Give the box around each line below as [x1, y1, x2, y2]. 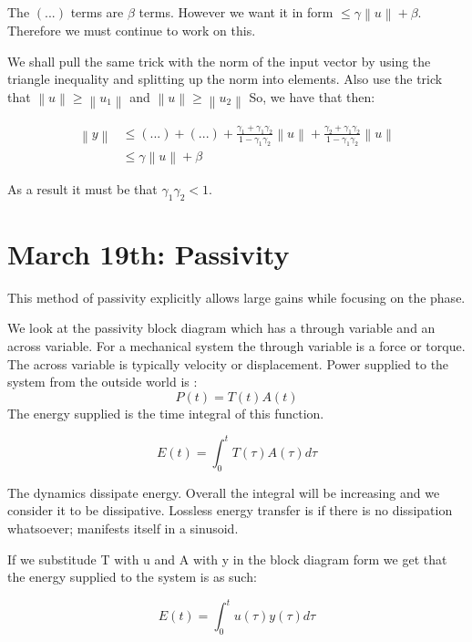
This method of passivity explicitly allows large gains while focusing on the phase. [7, 287, 466, 306]
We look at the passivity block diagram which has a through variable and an [7, 318, 436, 337]
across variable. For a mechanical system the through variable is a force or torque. [7, 337, 466, 356]
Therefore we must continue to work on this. [7, 21, 256, 40]
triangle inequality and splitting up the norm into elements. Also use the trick [7, 69, 443, 88]
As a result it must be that [7, 179, 158, 198]
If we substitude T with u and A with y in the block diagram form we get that [7, 549, 447, 568]
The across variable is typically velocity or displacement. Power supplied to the [7, 354, 449, 373]
